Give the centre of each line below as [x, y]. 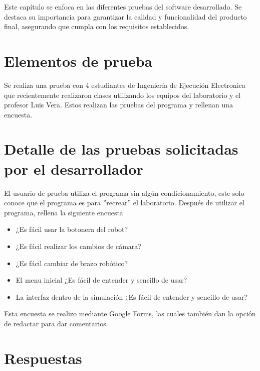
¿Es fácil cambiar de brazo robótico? [72, 263]
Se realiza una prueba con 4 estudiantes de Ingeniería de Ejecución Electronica [125, 85]
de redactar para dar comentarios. [56, 323]
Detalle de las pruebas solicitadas [121, 149]
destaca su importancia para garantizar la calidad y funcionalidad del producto [125, 16]
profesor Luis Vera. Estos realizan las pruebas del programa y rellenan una [118, 105]
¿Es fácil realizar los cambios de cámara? [78, 246]
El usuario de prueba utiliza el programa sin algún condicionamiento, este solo [124, 193]
